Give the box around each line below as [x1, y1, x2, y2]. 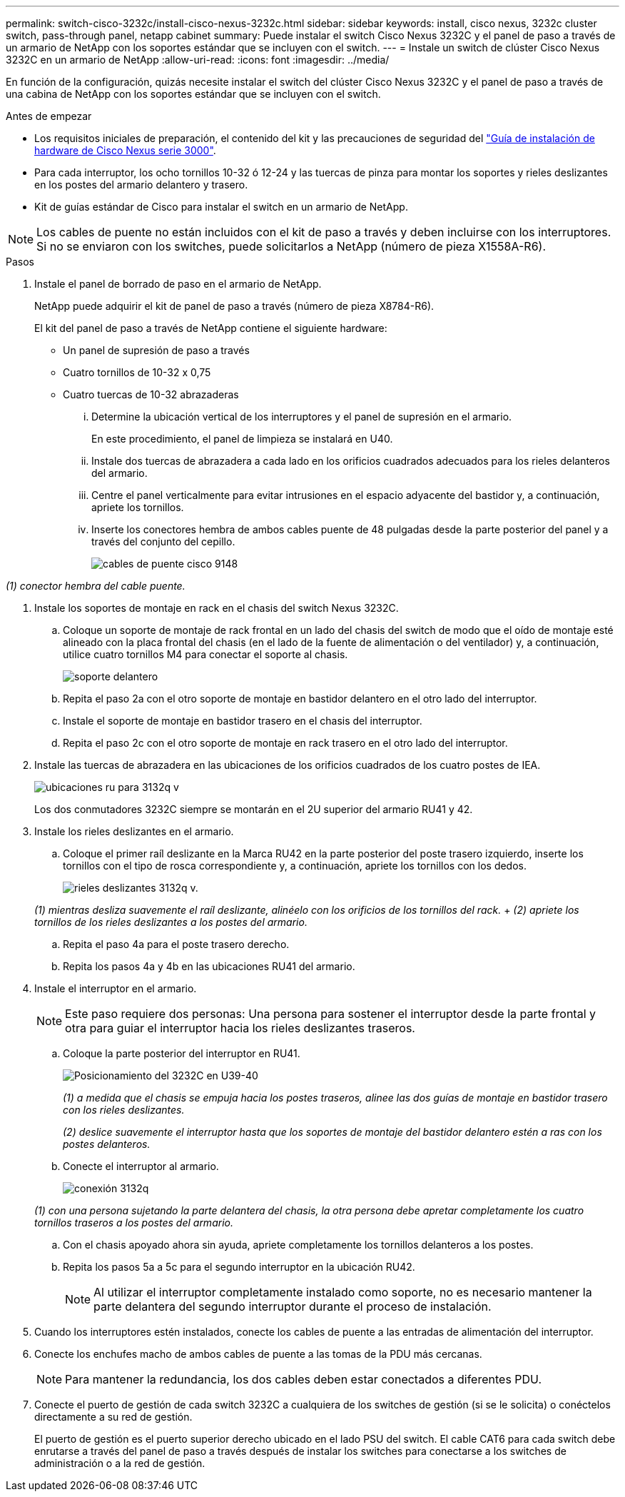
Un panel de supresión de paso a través [63, 344, 250, 356]
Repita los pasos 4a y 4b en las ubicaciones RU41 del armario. [63, 960, 355, 972]
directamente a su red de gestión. [34, 1411, 193, 1423]
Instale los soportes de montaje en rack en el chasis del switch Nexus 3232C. [34, 602, 399, 614]
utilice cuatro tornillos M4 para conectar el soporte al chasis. [63, 648, 348, 660]
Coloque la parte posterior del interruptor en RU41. [63, 1047, 300, 1059]
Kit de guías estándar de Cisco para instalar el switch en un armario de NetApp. [34, 201, 408, 213]
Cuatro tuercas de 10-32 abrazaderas [63, 388, 239, 400]
